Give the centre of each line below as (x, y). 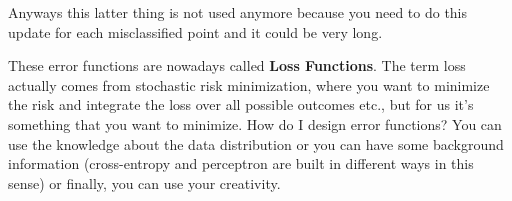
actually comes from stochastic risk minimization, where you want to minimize (249, 84)
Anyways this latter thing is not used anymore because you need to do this (238, 12)
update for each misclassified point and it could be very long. (195, 31)
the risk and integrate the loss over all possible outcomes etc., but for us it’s (241, 104)
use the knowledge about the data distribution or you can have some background (256, 143)
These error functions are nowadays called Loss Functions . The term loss (237, 65)
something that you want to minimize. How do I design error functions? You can (255, 123)
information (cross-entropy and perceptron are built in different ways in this (241, 163)
